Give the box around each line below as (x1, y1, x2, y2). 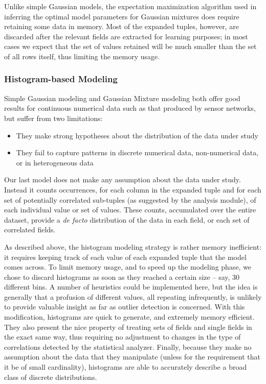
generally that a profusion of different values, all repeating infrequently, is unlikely (4, 291, 262, 302)
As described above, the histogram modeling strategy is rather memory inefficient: (4, 241, 262, 252)
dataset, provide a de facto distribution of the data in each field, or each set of (4, 214, 250, 225)
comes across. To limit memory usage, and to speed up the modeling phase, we (4, 261, 252, 272)
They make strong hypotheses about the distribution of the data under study (16, 130, 258, 140)
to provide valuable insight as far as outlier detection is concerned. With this (4, 301, 245, 312)
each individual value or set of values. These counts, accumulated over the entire (4, 204, 256, 215)
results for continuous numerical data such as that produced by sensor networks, (4, 103, 256, 113)
